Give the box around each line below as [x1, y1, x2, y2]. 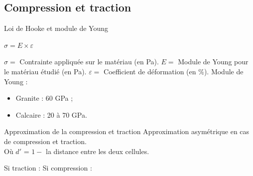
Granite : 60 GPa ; [15, 93, 73, 103]
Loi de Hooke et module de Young [4, 23, 109, 33]
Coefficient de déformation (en [104, 66, 196, 76]
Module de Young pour [178, 56, 249, 67]
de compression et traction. [4, 136, 87, 146]
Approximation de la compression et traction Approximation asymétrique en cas [4, 126, 250, 137]
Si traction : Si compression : [4, 163, 92, 173]
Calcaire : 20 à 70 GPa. [15, 109, 87, 120]
